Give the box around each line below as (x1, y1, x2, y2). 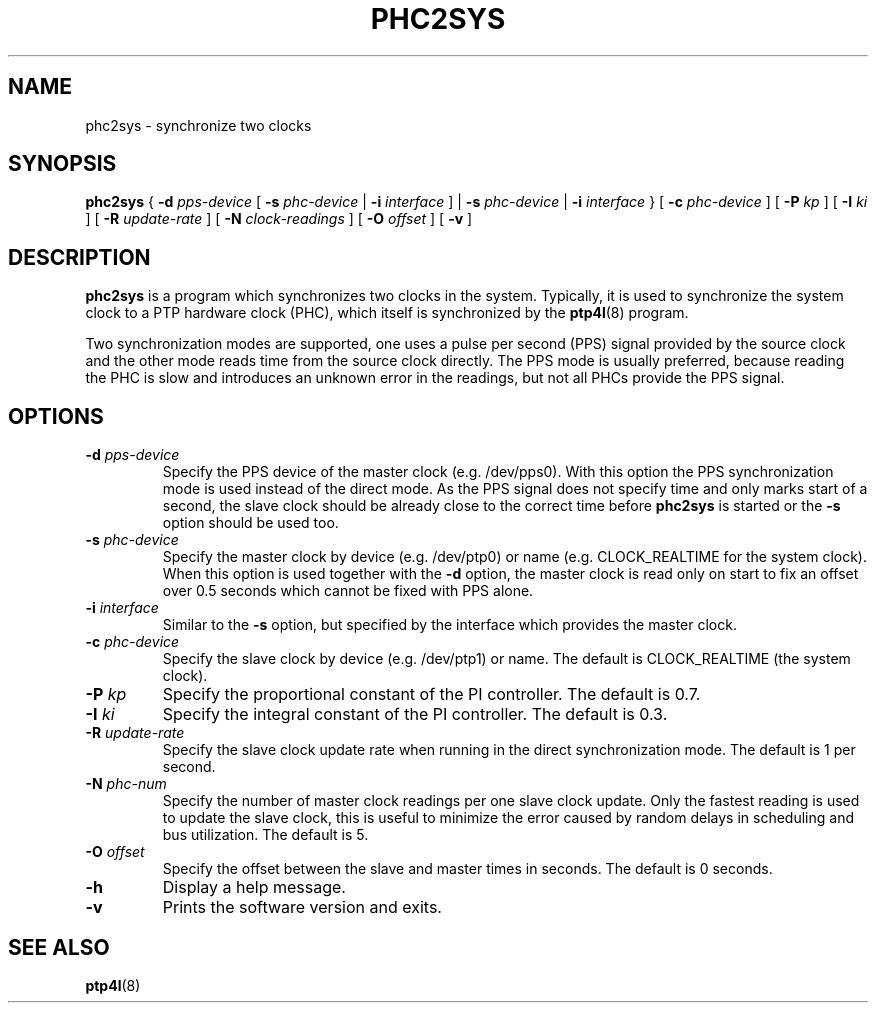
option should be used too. (162, 514, 339, 532)
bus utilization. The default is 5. (162, 826, 369, 844)
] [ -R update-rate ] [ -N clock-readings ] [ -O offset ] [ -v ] (85, 210, 473, 228)
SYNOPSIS (8, 151, 117, 177)
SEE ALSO (8, 934, 110, 960)
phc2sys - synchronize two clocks (85, 116, 312, 134)
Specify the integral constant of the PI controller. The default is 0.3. (162, 704, 668, 725)
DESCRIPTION (8, 244, 151, 270)
